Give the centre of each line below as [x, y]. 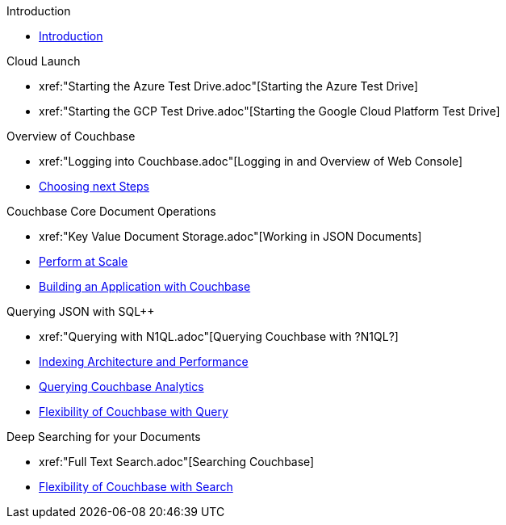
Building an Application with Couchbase [145, 286]
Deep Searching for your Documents [104, 437]
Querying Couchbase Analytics [121, 386]
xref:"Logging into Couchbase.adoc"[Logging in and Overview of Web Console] [251, 161]
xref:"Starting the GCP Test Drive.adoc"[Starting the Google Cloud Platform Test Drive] [270, 111]
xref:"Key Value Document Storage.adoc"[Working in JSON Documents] [230, 236]
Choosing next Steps [94, 186]
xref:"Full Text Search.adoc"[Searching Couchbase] [177, 462]
